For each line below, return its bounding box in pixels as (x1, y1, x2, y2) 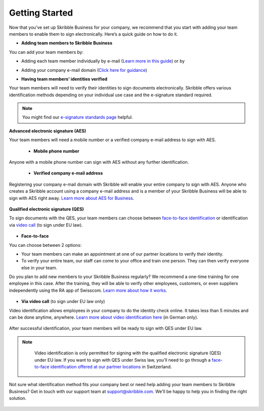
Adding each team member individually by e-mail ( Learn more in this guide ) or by (21, 58, 185, 64)
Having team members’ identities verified (21, 76, 108, 82)
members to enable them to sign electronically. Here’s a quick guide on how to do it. (9, 31, 178, 37)
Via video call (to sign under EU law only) (21, 299, 105, 304)
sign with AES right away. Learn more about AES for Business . (9, 195, 134, 201)
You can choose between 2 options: (9, 242, 82, 248)
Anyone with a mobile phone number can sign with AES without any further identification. (9, 159, 189, 165)
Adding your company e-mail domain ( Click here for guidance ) (21, 67, 148, 73)
